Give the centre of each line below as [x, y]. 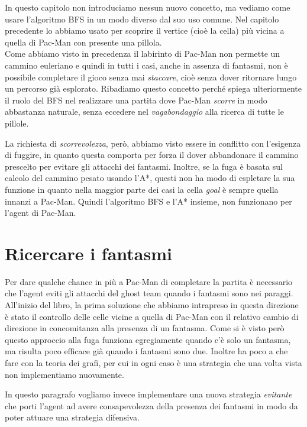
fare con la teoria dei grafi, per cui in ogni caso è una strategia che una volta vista [153, 362]
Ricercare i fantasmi [88, 253]
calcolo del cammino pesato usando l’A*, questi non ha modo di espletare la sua [150, 178]
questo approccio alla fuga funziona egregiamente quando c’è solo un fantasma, [148, 339]
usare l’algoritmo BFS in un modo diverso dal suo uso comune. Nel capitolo [142, 19]
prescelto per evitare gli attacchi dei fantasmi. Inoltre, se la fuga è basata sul [144, 166]
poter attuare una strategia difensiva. [72, 417]
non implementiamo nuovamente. [64, 374]
